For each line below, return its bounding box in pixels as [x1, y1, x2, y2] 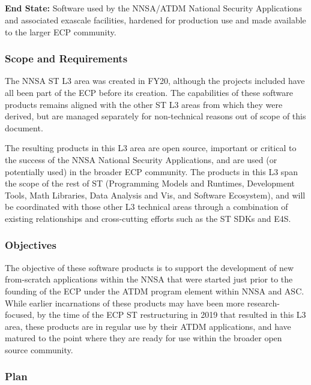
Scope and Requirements [5, 51, 128, 66]
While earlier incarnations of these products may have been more [5, 296, 245, 309]
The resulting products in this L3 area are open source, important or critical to [5, 142, 297, 154]
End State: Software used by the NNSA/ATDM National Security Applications [5, 2, 302, 14]
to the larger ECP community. [5, 25, 116, 38]
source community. [5, 343, 73, 356]
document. [5, 121, 43, 134]
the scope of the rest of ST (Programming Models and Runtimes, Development [5, 177, 295, 190]
